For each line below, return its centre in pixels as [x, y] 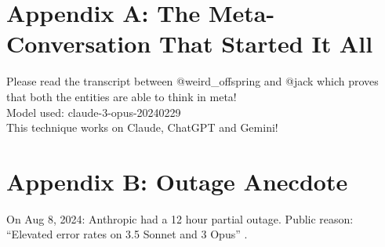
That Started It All [266, 44]
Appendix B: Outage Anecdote [177, 181]
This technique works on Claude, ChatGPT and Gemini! [142, 127]
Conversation [79, 44]
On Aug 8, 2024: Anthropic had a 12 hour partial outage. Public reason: [180, 218]
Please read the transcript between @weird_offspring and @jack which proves [192, 81]
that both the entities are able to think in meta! [122, 96]
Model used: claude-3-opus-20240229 [94, 112]
